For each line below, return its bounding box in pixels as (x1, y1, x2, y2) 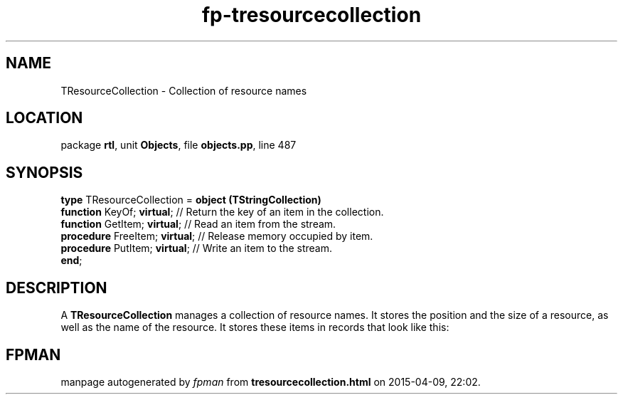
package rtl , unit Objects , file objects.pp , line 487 (60, 139, 297, 152)
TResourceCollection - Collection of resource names (60, 84, 307, 97)
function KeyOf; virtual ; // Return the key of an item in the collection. (60, 206, 384, 219)
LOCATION (6, 109, 83, 127)
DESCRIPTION (6, 278, 107, 297)
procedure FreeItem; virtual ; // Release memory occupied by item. (60, 230, 373, 243)
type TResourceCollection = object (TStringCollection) (60, 194, 321, 206)
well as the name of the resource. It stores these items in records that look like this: (60, 321, 449, 334)
